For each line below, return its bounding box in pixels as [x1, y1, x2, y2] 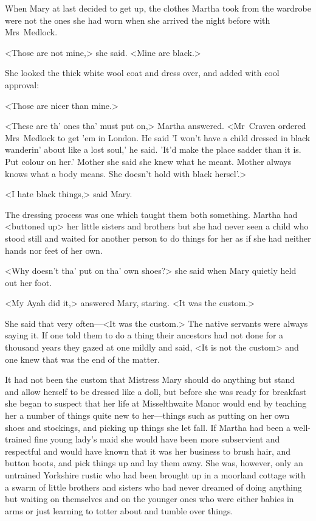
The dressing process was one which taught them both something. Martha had [5, 208, 298, 220]
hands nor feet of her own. [5, 243, 103, 256]
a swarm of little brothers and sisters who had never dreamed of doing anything [5, 480, 302, 493]
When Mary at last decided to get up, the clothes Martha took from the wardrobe [5, 2, 311, 14]
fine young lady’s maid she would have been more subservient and [34, 433, 280, 446]
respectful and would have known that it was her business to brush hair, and [5, 444, 291, 457]
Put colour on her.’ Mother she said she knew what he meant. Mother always [5, 155, 292, 167]
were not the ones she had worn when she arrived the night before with [5, 13, 270, 26]
